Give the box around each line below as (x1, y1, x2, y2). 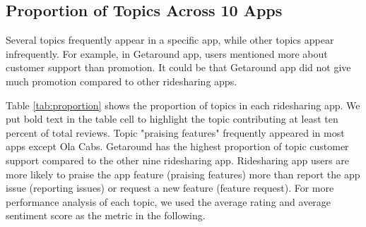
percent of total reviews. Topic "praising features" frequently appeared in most (6, 125, 345, 140)
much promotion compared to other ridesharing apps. (6, 73, 237, 88)
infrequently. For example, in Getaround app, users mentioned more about (6, 46, 328, 61)
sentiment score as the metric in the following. (6, 208, 206, 223)
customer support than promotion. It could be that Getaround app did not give (6, 60, 351, 75)
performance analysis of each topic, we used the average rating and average (6, 194, 331, 209)
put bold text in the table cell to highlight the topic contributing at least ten (6, 111, 338, 126)
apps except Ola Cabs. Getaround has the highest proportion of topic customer (6, 139, 349, 154)
